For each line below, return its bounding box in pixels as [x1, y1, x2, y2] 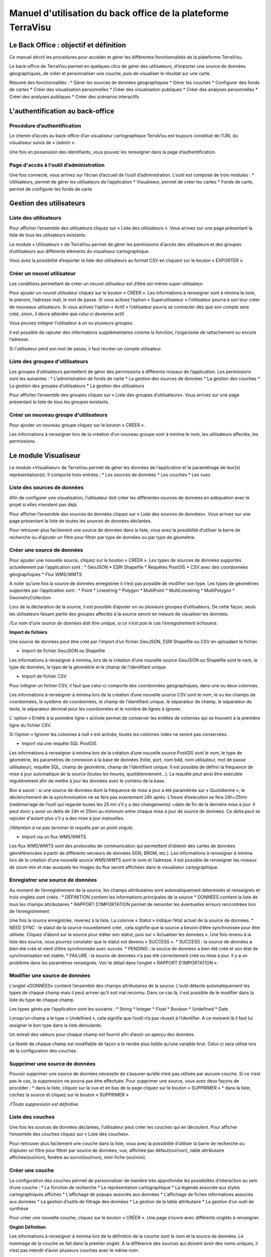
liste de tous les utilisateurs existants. [9, 232, 87, 238]
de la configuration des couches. [9, 1047, 78, 1053]
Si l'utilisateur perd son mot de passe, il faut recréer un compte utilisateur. [9, 345, 162, 351]
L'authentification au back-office [9, 107, 114, 115]
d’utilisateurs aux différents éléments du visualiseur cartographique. [9, 248, 150, 254]
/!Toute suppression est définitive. [9, 1101, 80, 1107]
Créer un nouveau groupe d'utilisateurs [9, 411, 108, 418]
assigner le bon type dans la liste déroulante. [9, 1022, 102, 1028]
